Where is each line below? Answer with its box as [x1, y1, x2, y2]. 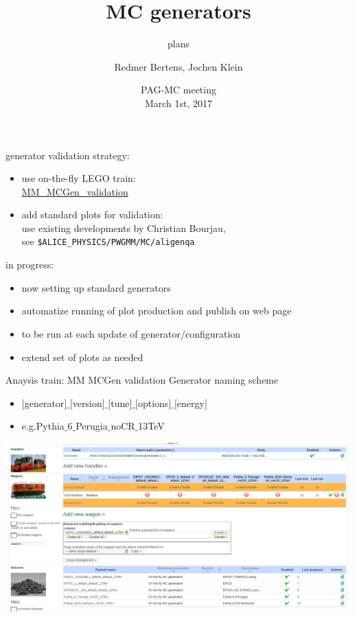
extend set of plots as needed [21, 349, 143, 364]
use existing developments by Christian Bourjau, [21, 220, 226, 235]
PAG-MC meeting [141, 82, 216, 97]
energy [176, 395, 205, 410]
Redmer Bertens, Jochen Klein [114, 59, 243, 73]
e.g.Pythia [21, 419, 65, 433]
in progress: [5, 257, 54, 272]
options [137, 395, 169, 410]
